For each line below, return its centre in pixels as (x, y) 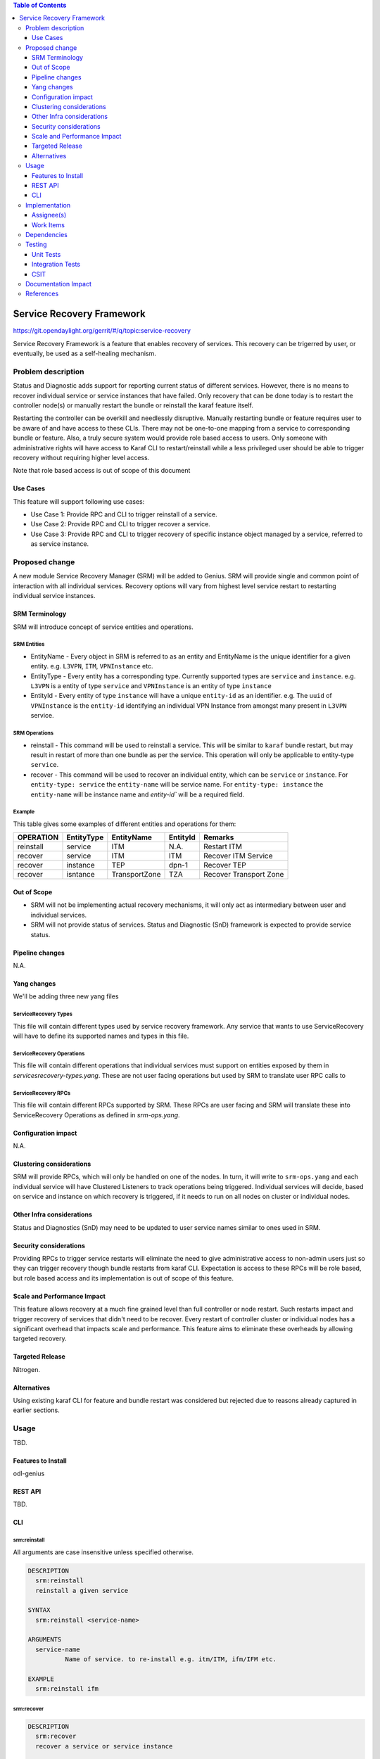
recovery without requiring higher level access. (81, 457)
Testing (36, 245)
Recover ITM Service (238, 856)
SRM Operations (33, 733)
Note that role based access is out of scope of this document (102, 471)
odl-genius (29, 1473)
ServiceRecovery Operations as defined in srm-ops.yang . (96, 1115)
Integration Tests (56, 265)
